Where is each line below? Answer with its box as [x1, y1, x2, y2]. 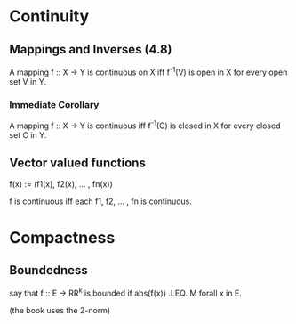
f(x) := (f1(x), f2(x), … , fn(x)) [9, 179, 113, 190]
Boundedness [9, 263, 89, 278]
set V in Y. [9, 76, 47, 86]
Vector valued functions [9, 156, 147, 170]
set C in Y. [9, 129, 47, 140]
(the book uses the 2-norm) [9, 305, 111, 316]
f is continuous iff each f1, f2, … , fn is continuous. [9, 196, 193, 207]
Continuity [9, 6, 90, 27]
